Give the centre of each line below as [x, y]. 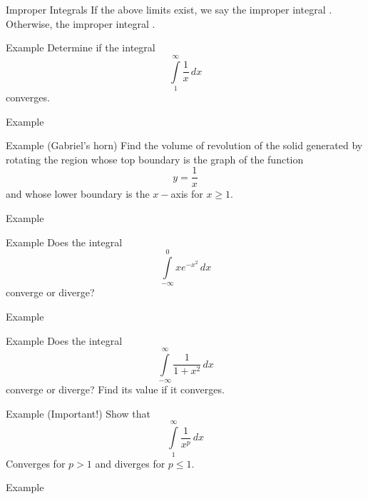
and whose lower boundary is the [78, 194]
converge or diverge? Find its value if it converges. [115, 389]
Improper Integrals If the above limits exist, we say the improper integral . [169, 9]
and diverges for [130, 463]
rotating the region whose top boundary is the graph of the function [155, 159]
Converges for [36, 463]
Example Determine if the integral [81, 47]
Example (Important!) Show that [78, 413]
